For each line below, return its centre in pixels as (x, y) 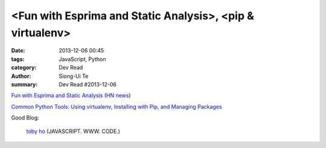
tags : (18, 59)
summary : (24, 84)
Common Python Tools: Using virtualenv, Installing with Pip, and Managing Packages (117, 106)
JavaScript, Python (82, 59)
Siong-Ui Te (74, 76)
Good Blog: (25, 118)
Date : (18, 51)
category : (24, 68)
